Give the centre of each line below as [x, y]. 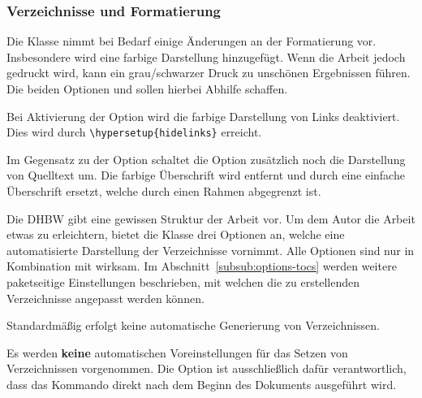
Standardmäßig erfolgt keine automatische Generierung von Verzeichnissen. [193, 325]
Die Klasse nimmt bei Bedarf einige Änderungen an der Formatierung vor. [192, 41]
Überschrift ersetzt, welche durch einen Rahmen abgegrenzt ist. [164, 191]
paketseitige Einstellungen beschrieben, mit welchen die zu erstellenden [183, 282]
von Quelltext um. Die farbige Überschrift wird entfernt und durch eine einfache [206, 175]
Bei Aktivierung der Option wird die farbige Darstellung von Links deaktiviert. [203, 116]
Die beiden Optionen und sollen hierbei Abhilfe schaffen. [147, 89]
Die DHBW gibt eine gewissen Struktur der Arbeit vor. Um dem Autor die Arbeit [211, 218]
